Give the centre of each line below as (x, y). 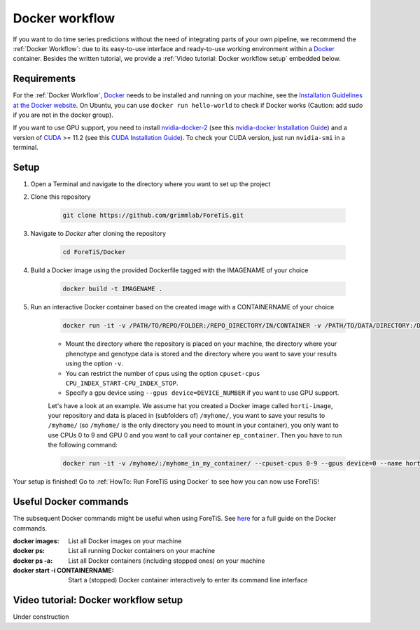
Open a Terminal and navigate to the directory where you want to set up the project (150, 184)
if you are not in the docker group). (63, 115)
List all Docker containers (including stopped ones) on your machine (167, 561)
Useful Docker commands (71, 502)
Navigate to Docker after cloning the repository (98, 234)
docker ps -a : (33, 561)
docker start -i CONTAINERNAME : (64, 570)
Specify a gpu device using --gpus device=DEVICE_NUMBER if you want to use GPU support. (202, 393)
